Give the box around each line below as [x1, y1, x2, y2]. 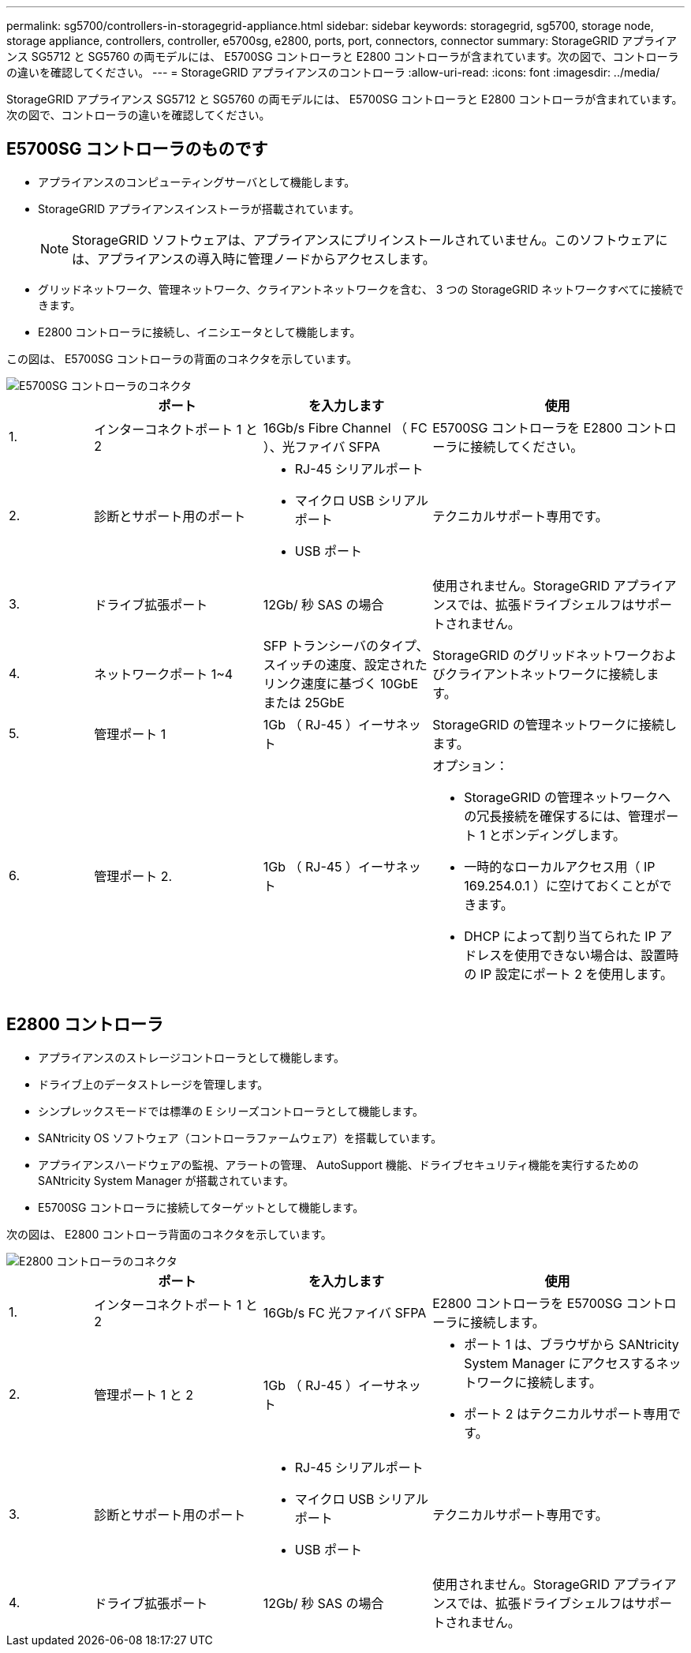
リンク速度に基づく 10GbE [263, 675, 419, 692]
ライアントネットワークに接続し [458, 665, 647, 682]
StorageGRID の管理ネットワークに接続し [432, 716, 677, 733]
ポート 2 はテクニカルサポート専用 [464, 1405, 669, 1422]
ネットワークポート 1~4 [94, 665, 233, 682]
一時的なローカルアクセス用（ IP [464, 858, 656, 875]
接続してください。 [470, 438, 584, 455]
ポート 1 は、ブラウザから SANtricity [464, 1336, 679, 1352]
